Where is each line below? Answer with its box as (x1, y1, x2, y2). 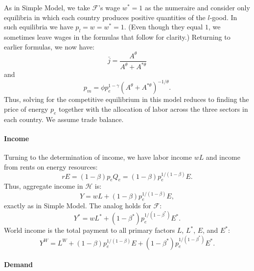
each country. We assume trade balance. (4, 114, 124, 124)
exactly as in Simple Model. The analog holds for (4, 200, 151, 211)
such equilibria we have (4, 22, 73, 32)
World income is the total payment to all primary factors (4, 225, 175, 235)
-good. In (209, 12, 237, 22)
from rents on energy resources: (4, 161, 98, 172)
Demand (4, 259, 33, 270)
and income (206, 151, 240, 162)
